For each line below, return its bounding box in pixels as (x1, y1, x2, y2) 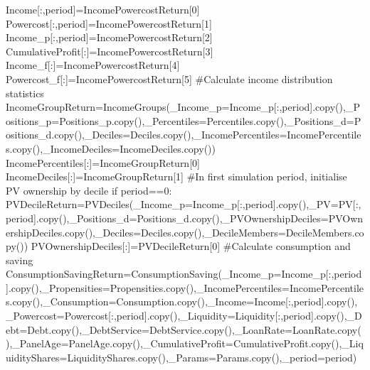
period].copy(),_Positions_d (6, 210, 129, 225)
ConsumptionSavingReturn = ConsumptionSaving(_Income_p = (6, 266, 282, 281)
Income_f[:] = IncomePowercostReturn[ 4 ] (6, 58, 180, 72)
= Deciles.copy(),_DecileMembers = (133, 224, 286, 239)
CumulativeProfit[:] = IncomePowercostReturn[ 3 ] (6, 43, 213, 58)
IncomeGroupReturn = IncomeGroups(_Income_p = (6, 99, 230, 114)
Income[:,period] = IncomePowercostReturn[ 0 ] (6, 2, 200, 16)
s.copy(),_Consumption (6, 294, 109, 309)
